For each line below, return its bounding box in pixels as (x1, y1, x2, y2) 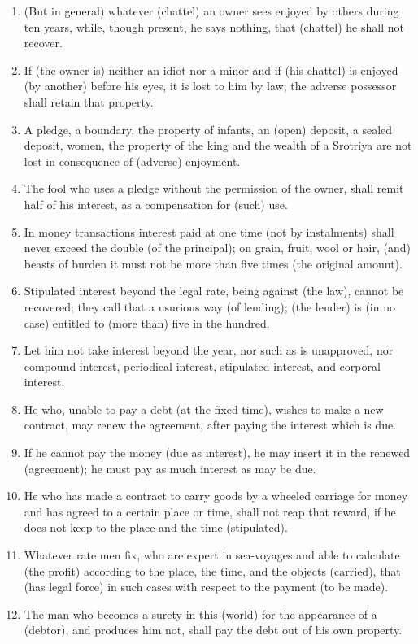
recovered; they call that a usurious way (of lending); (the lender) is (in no (24, 298, 395, 315)
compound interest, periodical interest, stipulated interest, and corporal (24, 357, 381, 374)
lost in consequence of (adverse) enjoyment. (24, 152, 241, 169)
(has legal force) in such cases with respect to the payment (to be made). (24, 578, 389, 595)
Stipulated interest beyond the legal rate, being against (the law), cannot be (24, 282, 404, 299)
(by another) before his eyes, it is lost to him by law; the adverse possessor (24, 77, 397, 94)
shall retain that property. (24, 93, 154, 110)
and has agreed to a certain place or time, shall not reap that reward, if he (24, 503, 396, 520)
